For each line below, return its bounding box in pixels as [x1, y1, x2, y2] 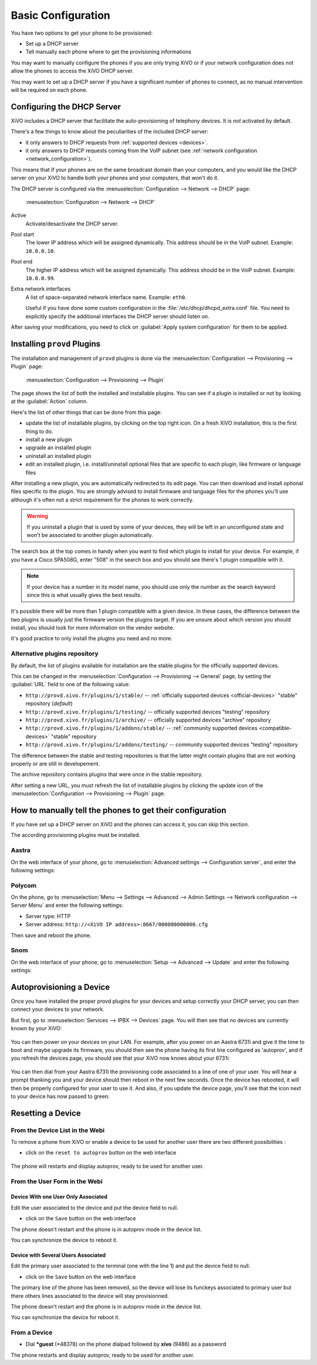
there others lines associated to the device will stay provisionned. [11, 1292, 170, 1299]
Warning [26, 512, 48, 520]
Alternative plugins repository [11, 650, 99, 658]
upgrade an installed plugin [25, 444, 92, 451]
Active [11, 212, 26, 219]
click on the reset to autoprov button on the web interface [25, 1149, 176, 1156]
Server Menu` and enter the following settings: [11, 902, 123, 909]
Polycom [11, 881, 37, 889]
